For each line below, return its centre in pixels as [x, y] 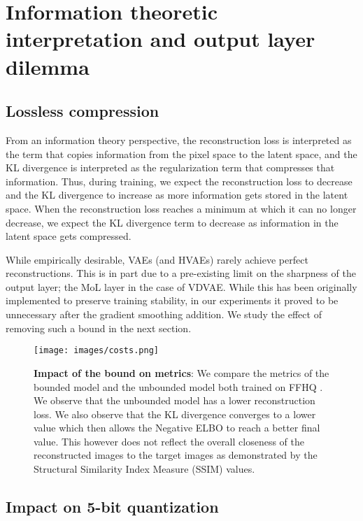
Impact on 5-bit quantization [112, 507]
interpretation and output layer [161, 39]
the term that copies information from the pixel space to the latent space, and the [181, 154]
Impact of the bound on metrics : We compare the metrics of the [181, 372]
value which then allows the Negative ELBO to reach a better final [177, 428]
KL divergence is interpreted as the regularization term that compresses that [170, 167]
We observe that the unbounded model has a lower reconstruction [175, 400]
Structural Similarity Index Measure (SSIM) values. [144, 469]
